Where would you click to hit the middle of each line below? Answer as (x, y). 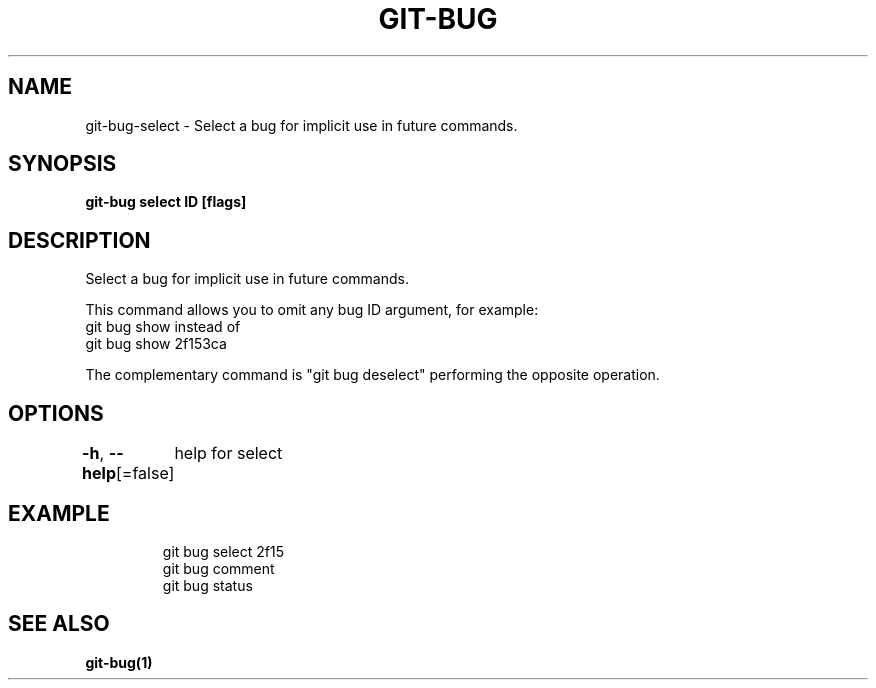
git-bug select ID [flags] (166, 202)
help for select (228, 453)
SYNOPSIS (62, 164)
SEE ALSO (59, 624)
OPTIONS (56, 413)
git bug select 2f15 (223, 551)
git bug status (207, 585)
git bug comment (218, 568)
